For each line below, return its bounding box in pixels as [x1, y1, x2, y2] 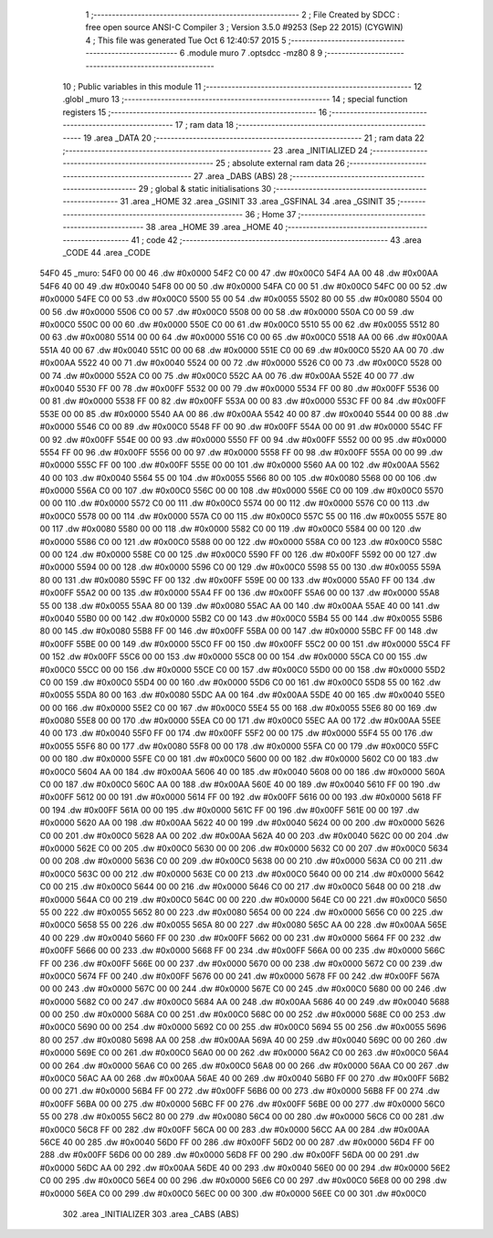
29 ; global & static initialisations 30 [138, 184, 272, 194]
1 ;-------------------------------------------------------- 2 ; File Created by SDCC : [85, 9, 401, 20]
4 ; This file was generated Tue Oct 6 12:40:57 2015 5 [85, 35, 287, 46]
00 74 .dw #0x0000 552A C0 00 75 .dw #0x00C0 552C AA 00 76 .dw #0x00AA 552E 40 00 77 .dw [39, 370, 414, 381]
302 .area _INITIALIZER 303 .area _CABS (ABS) [62, 1208, 239, 1219]
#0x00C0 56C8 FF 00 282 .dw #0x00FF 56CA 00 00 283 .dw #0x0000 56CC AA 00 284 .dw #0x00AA [39, 1124, 430, 1135]
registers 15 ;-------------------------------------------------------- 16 [62, 106, 328, 118]
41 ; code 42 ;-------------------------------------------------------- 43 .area [131, 234, 422, 246]
